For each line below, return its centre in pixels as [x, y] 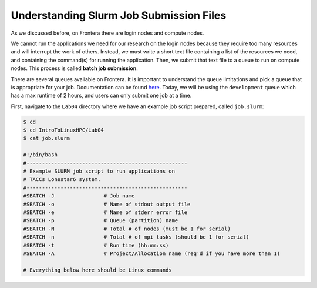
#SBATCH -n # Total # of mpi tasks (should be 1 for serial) [136, 237]
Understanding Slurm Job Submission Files [119, 15]
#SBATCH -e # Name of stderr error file [105, 212]
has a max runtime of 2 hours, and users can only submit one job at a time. [101, 96]
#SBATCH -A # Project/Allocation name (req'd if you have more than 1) [152, 253]
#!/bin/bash [41, 155]
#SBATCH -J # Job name [79, 196]
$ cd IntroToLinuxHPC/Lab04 [63, 130]
